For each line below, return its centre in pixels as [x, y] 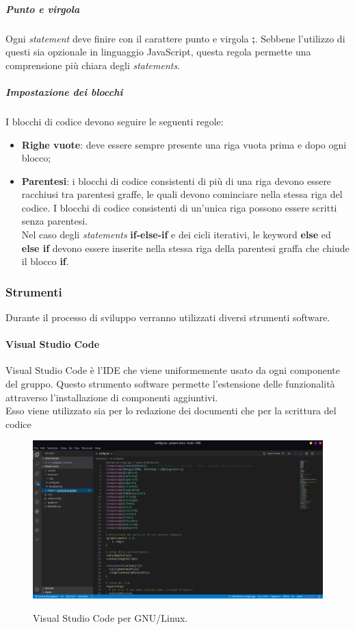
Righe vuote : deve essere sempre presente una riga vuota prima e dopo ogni [184, 144]
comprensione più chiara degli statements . [93, 65]
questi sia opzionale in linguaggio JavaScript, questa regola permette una [158, 52]
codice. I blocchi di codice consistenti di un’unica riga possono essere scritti [179, 207]
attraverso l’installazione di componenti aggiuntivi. [112, 397]
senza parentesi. [55, 221]
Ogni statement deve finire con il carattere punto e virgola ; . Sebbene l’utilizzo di [175, 38]
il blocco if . [45, 261]
